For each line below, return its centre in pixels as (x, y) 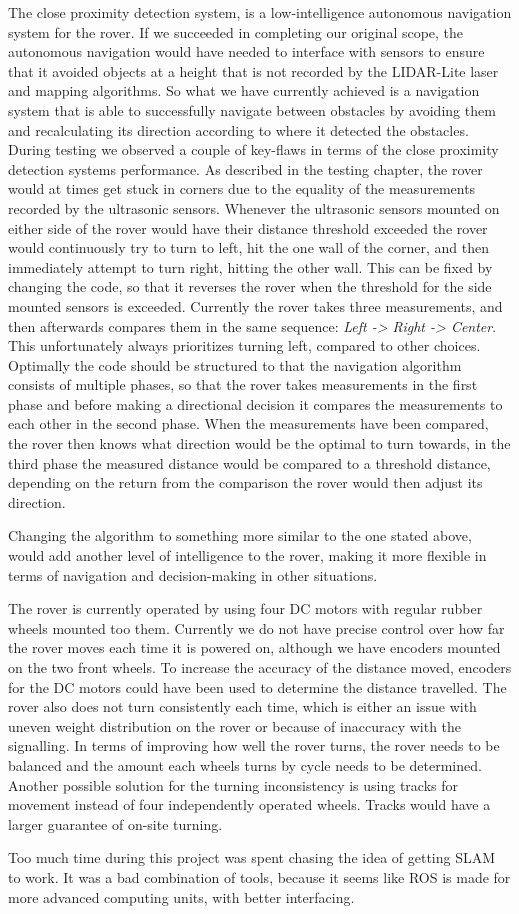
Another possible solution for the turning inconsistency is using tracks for (233, 784)
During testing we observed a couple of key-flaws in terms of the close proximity (253, 149)
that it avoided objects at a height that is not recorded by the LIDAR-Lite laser (253, 70)
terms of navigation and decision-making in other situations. (193, 574)
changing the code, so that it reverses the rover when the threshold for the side (250, 286)
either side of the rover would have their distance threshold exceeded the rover (248, 227)
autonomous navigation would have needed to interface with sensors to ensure (246, 51)
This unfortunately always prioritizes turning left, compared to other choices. (244, 345)
